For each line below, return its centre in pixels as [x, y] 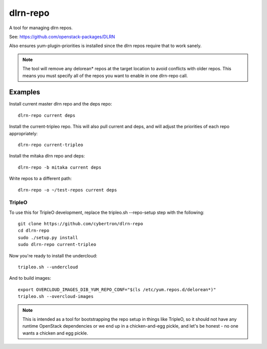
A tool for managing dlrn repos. [41, 28]
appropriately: [23, 133]
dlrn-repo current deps [47, 115]
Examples [25, 92]
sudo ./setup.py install [48, 237]
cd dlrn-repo [34, 231]
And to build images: [30, 278]
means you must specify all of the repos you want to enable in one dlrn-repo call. [105, 75]
